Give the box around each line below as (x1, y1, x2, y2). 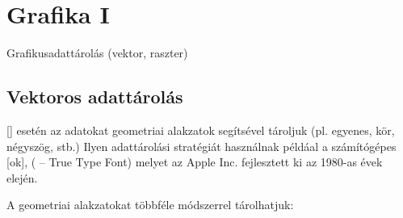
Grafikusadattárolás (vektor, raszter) (6, 44, 188, 61)
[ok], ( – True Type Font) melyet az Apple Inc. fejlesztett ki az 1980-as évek (6, 153, 383, 170)
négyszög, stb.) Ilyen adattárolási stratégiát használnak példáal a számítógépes (6, 137, 397, 154)
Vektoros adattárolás (6, 84, 183, 109)
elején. (6, 169, 38, 186)
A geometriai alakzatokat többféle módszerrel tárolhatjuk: (6, 196, 294, 213)
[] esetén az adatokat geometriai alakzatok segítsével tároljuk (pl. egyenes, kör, (6, 121, 395, 138)
